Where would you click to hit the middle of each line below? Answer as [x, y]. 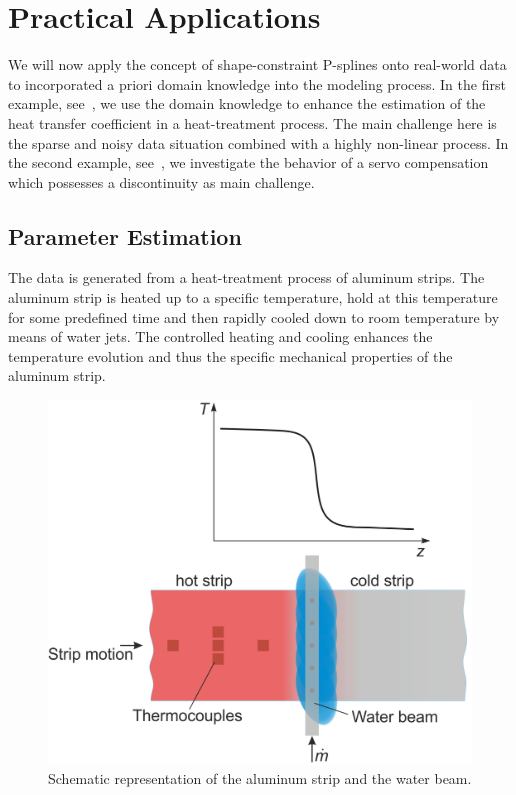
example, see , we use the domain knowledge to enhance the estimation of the [247, 103]
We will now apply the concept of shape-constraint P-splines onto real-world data [257, 64]
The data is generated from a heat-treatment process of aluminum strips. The [246, 277]
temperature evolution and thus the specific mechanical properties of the [230, 355]
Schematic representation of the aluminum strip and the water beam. [260, 778]
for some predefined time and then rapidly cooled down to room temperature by [254, 316]
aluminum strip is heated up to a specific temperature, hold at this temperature [253, 297]
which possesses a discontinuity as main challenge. [161, 181]
